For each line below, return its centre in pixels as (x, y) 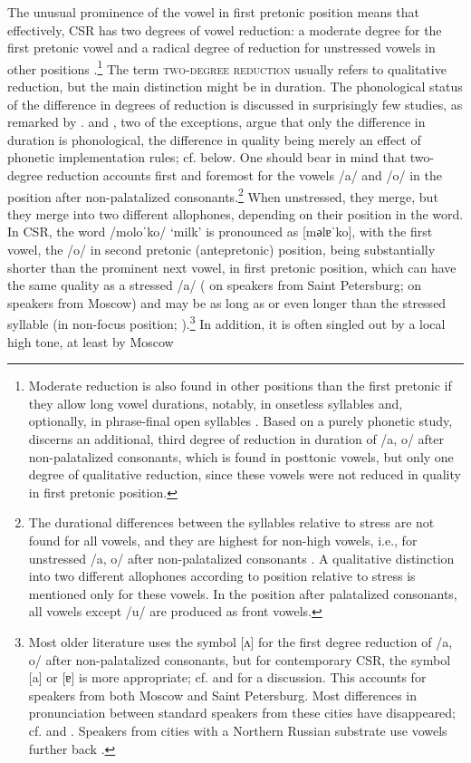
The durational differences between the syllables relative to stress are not (231, 522)
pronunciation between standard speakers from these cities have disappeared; (242, 713)
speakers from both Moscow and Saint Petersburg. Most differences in (223, 695)
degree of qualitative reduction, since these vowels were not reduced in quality (245, 474)
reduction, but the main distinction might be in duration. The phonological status (235, 87)
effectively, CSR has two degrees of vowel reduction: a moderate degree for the (225, 29)
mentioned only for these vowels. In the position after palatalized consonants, (243, 593)
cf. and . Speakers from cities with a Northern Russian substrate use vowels (238, 730)
